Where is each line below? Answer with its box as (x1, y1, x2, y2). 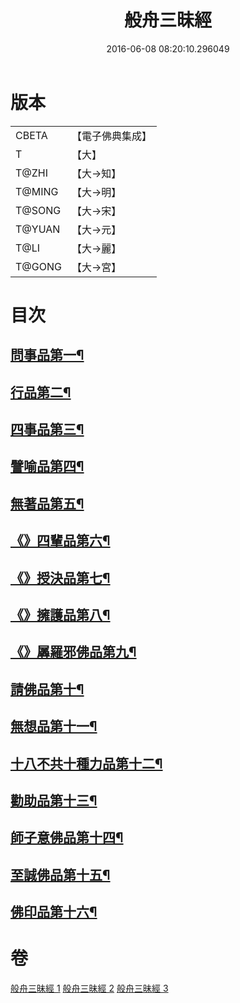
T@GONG (15, 259, 62, 273)
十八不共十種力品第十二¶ (10, 755, 163, 772)
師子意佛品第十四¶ (10, 829, 124, 846)
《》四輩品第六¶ (10, 532, 111, 550)
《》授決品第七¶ (10, 569, 111, 586)
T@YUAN (15, 222, 61, 236)
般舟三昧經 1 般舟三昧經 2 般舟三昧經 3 (10, 982, 169, 995)
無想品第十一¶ (10, 718, 98, 735)
